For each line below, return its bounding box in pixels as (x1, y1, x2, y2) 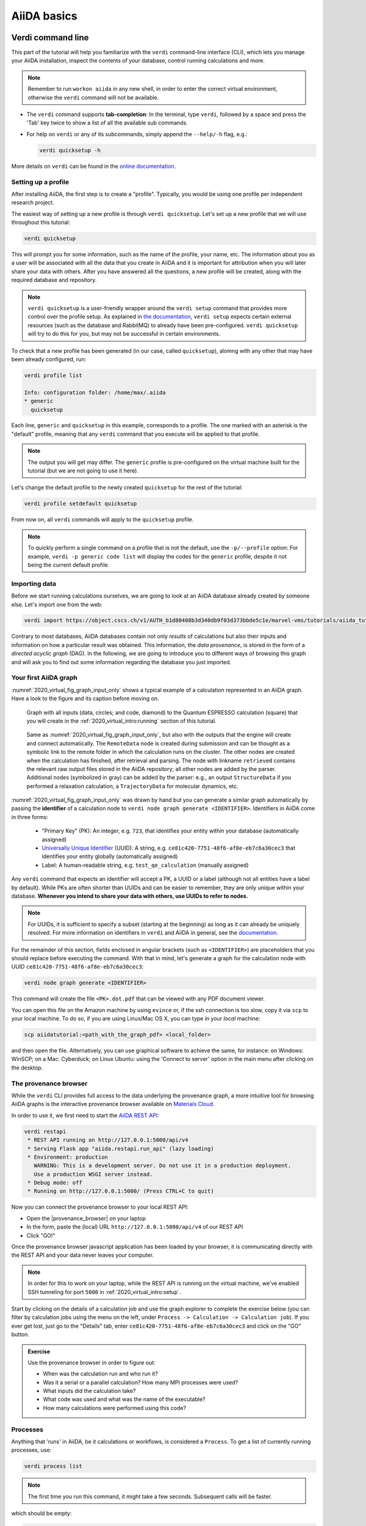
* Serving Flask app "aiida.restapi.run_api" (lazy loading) (27, 1145, 214, 1152)
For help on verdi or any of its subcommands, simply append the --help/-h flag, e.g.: (26, 130, 248, 137)
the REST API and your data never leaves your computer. (11, 1251, 154, 1259)
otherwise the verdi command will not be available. (27, 93, 159, 101)
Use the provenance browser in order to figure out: (27, 1359, 156, 1366)
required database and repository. (11, 277, 97, 284)
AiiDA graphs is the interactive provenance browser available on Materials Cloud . (11, 1101, 215, 1108)
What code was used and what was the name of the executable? (43, 1395, 206, 1403)
